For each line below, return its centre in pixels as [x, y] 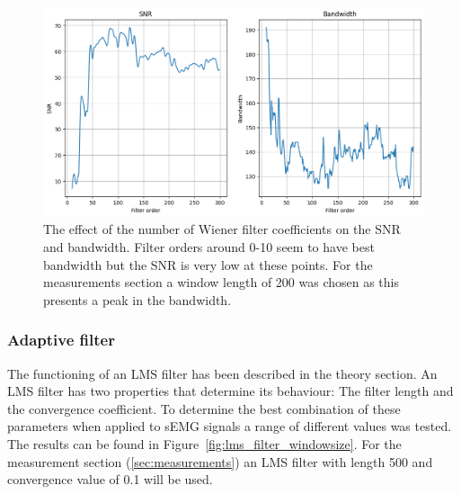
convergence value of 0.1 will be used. [110, 479]
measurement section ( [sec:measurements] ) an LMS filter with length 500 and [220, 461]
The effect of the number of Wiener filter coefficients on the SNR [222, 229]
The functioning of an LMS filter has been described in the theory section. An [222, 373]
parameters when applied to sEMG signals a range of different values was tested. [230, 426]
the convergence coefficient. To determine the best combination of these [204, 408]
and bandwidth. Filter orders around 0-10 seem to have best [209, 247]
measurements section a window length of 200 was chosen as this [222, 282]
